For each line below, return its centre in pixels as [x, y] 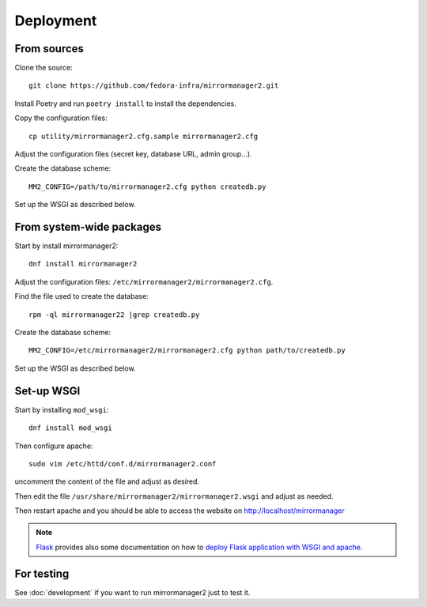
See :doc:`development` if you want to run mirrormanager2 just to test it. [132, 592]
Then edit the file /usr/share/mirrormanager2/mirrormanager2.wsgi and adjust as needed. [174, 496]
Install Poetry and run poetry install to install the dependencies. [126, 104]
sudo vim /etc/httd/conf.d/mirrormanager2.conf [123, 464]
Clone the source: [43, 68]
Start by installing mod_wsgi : [62, 409]
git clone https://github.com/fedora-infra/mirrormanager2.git [154, 86]
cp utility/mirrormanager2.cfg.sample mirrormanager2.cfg [144, 136]
